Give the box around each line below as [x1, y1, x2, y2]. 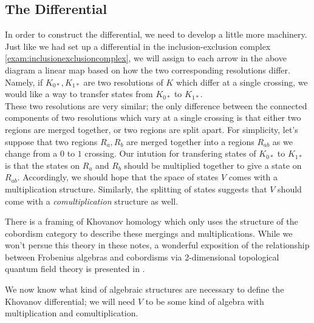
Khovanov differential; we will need [5, 294, 135, 307]
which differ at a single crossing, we [176, 75, 308, 88]
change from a [5, 147, 58, 160]
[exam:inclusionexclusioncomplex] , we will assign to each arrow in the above [5, 52, 287, 64]
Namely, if [5, 75, 43, 88]
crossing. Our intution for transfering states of [84, 147, 256, 160]
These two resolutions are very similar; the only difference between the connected [5, 99, 307, 112]
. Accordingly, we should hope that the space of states [17, 171, 219, 183]
